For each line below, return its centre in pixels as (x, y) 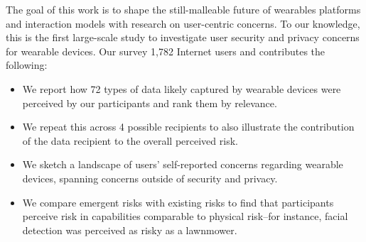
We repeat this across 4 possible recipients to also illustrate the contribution (188, 127)
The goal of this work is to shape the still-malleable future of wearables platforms (183, 9)
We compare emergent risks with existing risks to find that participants (178, 202)
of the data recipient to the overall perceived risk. (130, 140)
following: (27, 65)
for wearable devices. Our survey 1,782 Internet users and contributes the (166, 51)
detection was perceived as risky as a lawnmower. (130, 230)
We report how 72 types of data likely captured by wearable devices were (182, 88)
